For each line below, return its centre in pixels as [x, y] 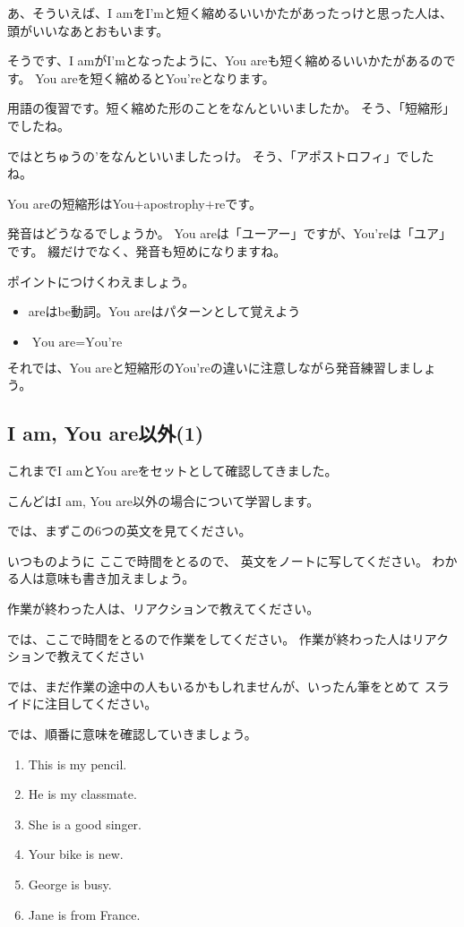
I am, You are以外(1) [106, 433]
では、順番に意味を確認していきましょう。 [132, 734]
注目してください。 [101, 704]
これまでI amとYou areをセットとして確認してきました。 [172, 471]
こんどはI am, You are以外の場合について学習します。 [163, 500]
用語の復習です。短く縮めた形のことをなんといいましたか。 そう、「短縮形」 [231, 108]
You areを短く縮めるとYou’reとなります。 [155, 77]
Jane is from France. [84, 914]
